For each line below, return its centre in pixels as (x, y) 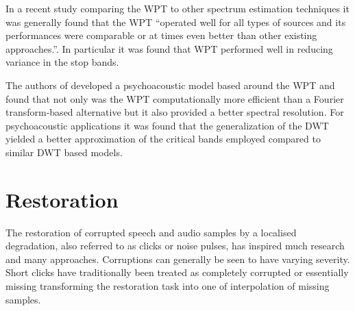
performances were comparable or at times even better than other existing (161, 35)
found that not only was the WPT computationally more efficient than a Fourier (175, 98)
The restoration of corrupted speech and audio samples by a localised (151, 232)
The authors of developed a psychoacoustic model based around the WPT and (170, 85)
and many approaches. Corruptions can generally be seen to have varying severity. (178, 259)
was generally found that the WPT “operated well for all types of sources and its (176, 22)
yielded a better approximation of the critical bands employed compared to (163, 139)
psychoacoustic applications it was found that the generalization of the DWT (167, 125)
